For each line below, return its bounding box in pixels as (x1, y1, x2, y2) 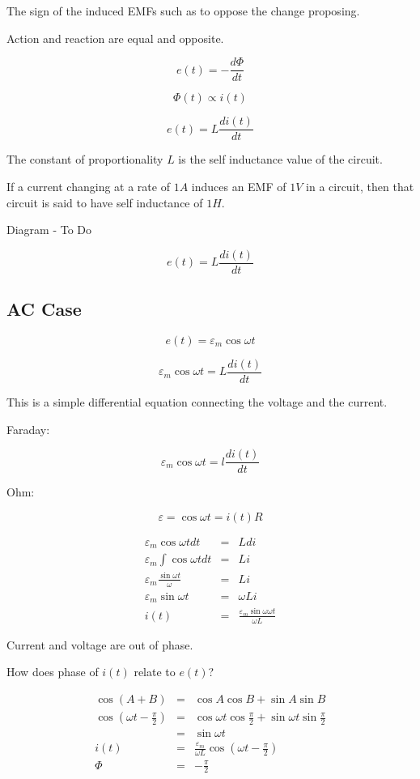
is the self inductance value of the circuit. (178, 151, 383, 168)
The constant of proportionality (6, 151, 163, 168)
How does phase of (6, 663, 99, 680)
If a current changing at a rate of (6, 177, 170, 194)
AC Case (6, 296, 82, 321)
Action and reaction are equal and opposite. (6, 29, 224, 46)
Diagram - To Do (6, 221, 92, 238)
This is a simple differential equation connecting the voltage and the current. (6, 394, 388, 411)
